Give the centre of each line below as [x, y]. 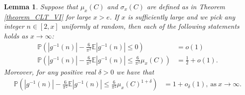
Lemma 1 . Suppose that [41, 6]
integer [14, 26]
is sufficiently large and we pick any [181, 16]
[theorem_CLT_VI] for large [47, 16]
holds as [16, 35]
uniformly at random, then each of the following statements [150, 26]
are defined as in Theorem [186, 6]
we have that [135, 71]
